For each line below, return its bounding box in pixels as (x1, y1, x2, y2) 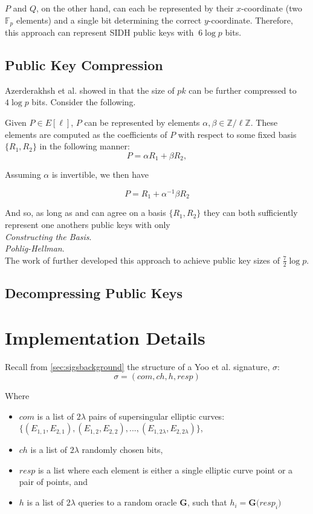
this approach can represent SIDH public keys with (5, 26, 194, 39)
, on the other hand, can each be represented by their (36, 2, 234, 14)
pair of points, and (19, 475, 88, 488)
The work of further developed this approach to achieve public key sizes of (5, 253, 280, 266)
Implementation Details (5, 325, 205, 350)
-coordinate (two (241, 2, 302, 14)
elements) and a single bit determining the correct (16, 13, 202, 26)
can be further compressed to (189, 83, 297, 96)
